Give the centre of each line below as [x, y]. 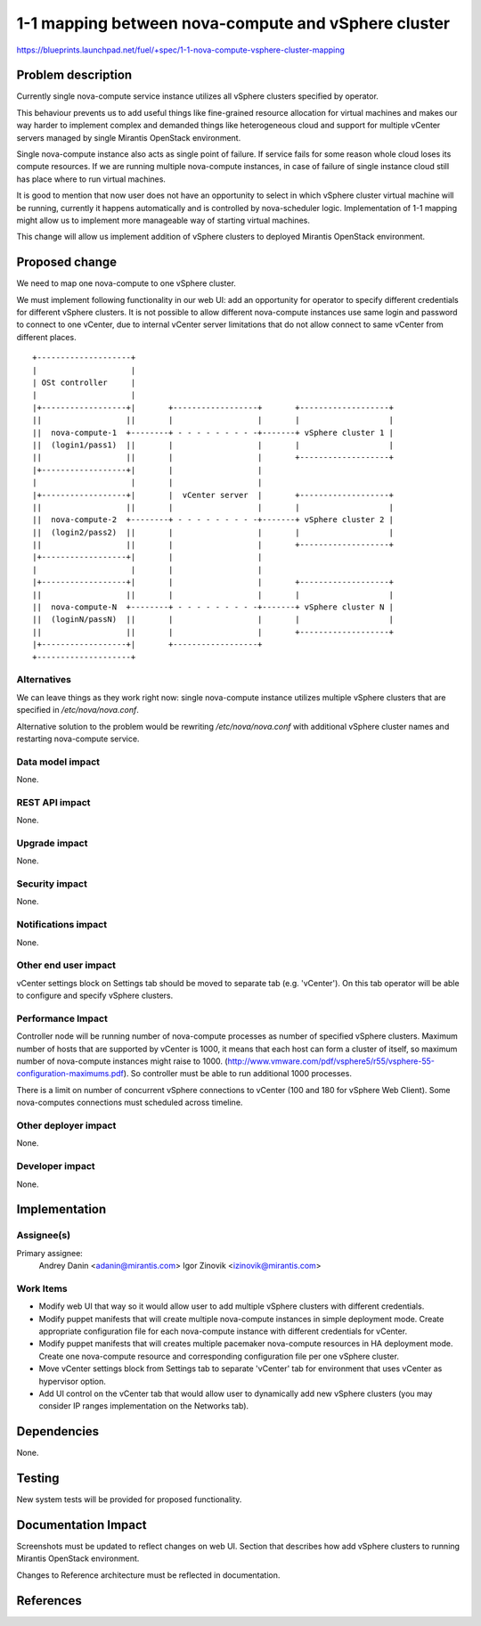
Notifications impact [61, 925]
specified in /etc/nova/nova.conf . [78, 710]
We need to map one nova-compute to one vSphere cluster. [126, 283]
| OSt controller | [84, 383]
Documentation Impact [82, 1525]
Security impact [52, 884]
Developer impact [56, 1166]
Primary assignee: [50, 1253]
